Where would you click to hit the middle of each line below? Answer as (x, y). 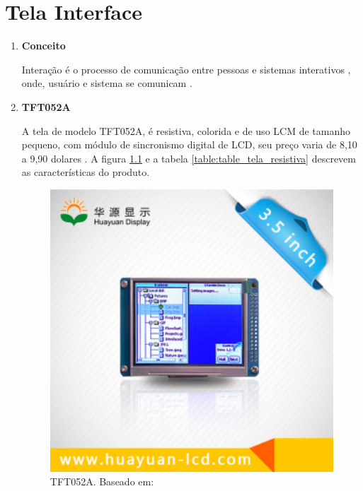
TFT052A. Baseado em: (102, 481)
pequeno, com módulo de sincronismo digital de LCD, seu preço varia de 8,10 (189, 144)
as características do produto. (86, 172)
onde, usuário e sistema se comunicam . (107, 83)
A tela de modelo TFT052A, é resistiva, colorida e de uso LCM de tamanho (186, 130)
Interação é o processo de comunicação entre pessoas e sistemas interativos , (186, 69)
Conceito (44, 46)
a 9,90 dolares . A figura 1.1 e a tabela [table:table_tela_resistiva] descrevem (189, 158)
